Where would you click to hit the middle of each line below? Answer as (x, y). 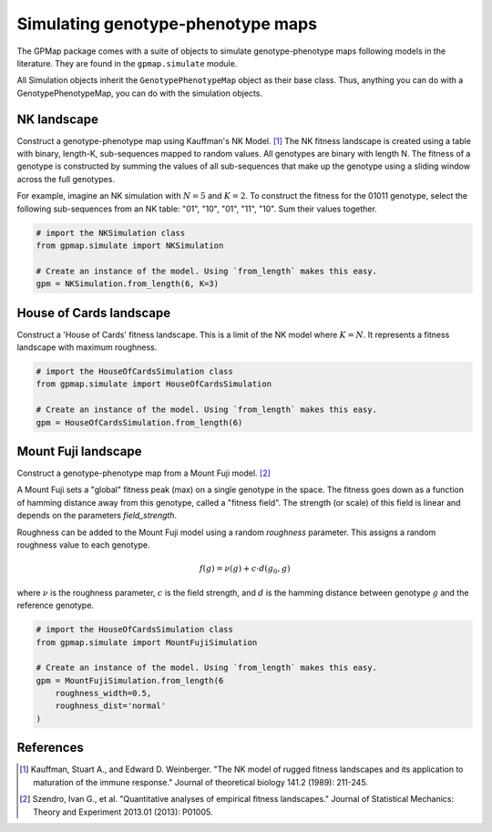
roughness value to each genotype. (83, 545)
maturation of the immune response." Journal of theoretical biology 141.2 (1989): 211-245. (201, 782)
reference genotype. (56, 605)
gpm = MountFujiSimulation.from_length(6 (130, 680)
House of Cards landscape (94, 313)
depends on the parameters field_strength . (97, 516)
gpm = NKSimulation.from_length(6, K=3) (127, 284)
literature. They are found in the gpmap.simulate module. (127, 63)
